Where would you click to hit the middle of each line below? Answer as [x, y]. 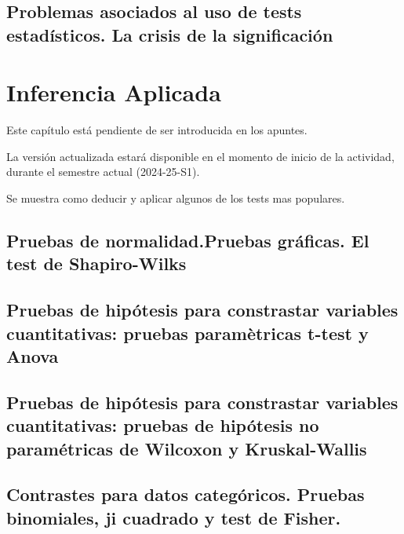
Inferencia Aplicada [114, 92]
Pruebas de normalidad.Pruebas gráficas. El [188, 241]
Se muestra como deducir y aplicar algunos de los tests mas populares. [176, 198]
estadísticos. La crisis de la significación [170, 34]
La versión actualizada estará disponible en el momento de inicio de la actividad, [200, 156]
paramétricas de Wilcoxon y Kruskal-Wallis [187, 448]
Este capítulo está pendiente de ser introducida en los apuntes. [157, 130]
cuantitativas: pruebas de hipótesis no [163, 425]
